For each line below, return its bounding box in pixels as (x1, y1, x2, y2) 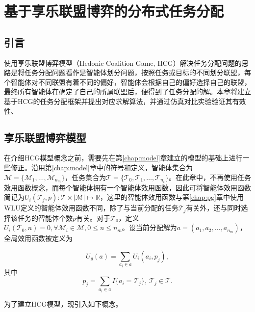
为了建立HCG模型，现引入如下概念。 (4, 298, 123, 309)
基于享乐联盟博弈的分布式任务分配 (4, 1, 224, 21)
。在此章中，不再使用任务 (168, 172, 251, 182)
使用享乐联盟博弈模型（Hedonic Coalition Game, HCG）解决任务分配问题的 (4, 57, 242, 68)
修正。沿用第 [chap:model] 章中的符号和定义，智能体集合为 (10, 162, 193, 172)
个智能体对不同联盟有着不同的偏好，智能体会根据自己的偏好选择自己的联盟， (4, 77, 251, 87)
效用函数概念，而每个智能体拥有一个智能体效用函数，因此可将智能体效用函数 (4, 182, 251, 192)
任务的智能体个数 (17, 212, 73, 223)
